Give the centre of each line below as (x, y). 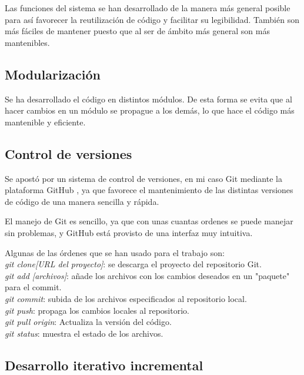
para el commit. (33, 287)
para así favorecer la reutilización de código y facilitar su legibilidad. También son (152, 19)
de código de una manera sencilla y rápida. (82, 201)
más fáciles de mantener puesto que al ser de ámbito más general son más (137, 31)
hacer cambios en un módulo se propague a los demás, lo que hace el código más (150, 110)
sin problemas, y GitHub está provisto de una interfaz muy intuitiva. (129, 232)
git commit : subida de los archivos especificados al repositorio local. (126, 298)
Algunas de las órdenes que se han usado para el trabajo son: (115, 252)
